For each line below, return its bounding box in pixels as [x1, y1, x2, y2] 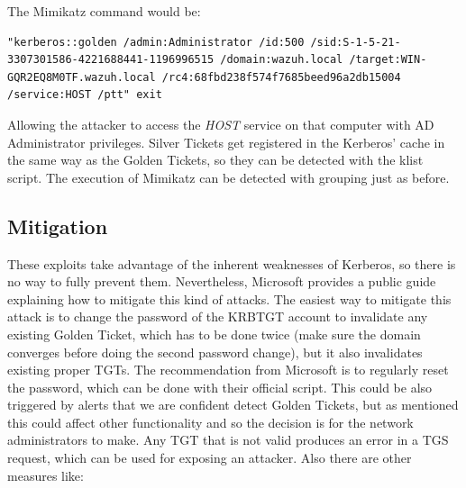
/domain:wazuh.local [220, 53, 343, 67]
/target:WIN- [349, 53, 427, 67]
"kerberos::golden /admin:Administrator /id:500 [7, 35, 305, 49]
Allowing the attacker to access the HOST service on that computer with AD [7, 114, 434, 133]
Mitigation [7, 212, 108, 239]
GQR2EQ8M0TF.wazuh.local [7, 70, 156, 84]
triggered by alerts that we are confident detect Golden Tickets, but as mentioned [7, 395, 459, 414]
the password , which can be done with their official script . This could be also [7, 377, 433, 396]
